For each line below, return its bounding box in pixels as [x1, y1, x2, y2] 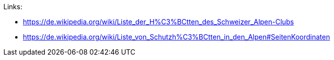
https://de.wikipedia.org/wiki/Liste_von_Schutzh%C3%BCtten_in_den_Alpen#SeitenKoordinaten [23, 33, 330, 41]
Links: [3, 2, 22, 11]
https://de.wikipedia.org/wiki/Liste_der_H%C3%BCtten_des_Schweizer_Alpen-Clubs [23, 18, 294, 26]
